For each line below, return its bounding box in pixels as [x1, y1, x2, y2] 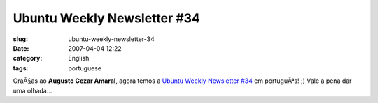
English [68, 54, 90, 63]
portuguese [68, 63, 101, 72]
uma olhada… [13, 86, 52, 95]
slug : [13, 35, 28, 43]
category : [13, 54, 43, 63]
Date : [13, 44, 29, 52]
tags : [13, 63, 29, 72]
